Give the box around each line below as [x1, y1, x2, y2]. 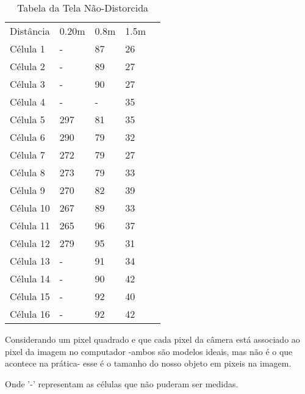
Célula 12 [10, 236, 50, 250]
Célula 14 [10, 271, 50, 285]
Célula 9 [10, 183, 45, 197]
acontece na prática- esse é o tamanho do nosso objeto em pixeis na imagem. [5, 357, 292, 370]
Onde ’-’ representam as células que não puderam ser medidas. [5, 377, 239, 390]
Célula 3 [10, 77, 45, 91]
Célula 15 [10, 289, 50, 303]
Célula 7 [10, 148, 45, 162]
